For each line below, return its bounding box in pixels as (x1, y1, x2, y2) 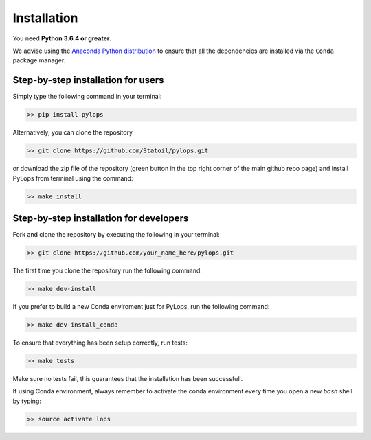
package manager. (12, 56, 66, 65)
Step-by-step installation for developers (12, 212, 189, 224)
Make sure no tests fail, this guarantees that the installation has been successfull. (12, 374, 243, 382)
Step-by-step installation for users (12, 74, 164, 86)
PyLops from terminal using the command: (12, 174, 133, 182)
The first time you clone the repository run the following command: (12, 266, 203, 275)
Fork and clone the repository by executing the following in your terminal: (12, 231, 220, 239)
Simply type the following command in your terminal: (12, 93, 162, 101)
